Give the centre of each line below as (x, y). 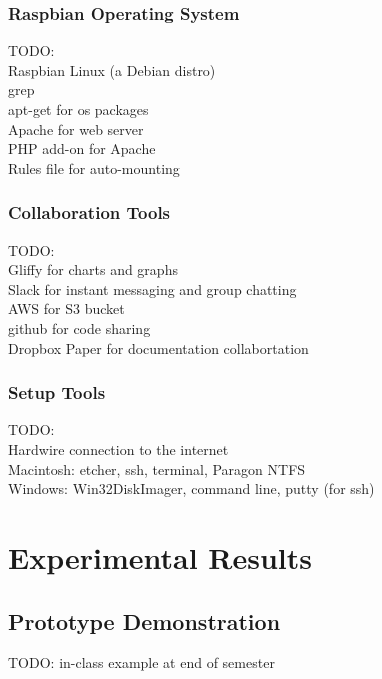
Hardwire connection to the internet (118, 448)
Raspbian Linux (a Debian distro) (112, 69)
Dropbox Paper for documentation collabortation (158, 347)
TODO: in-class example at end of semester (141, 662)
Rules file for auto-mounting (94, 167)
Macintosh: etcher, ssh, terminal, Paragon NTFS (157, 468)
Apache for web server (76, 128)
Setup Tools (57, 392)
